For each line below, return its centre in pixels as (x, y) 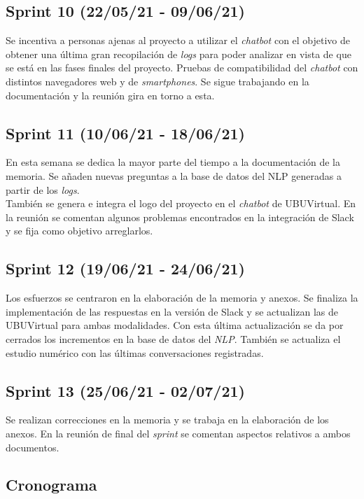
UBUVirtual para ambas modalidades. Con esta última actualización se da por (175, 325)
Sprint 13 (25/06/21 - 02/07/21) (125, 390)
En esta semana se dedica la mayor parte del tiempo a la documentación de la (173, 162)
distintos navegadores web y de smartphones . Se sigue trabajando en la (157, 81)
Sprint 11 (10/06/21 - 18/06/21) (125, 133)
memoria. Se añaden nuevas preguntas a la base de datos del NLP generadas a (174, 175)
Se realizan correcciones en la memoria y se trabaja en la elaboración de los (167, 420)
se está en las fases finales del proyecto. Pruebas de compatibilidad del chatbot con (182, 68)
